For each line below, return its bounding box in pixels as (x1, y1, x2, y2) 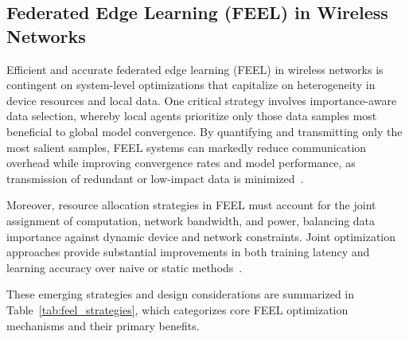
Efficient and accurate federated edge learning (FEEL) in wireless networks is (6, 60, 384, 77)
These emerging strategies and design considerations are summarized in (6, 286, 355, 302)
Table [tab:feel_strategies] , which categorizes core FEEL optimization (6, 301, 349, 318)
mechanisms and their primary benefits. (6, 317, 200, 333)
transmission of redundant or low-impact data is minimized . (6, 169, 304, 186)
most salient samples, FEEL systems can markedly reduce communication (6, 138, 367, 155)
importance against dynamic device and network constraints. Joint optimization (6, 228, 396, 244)
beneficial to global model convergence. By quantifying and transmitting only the (6, 123, 403, 139)
